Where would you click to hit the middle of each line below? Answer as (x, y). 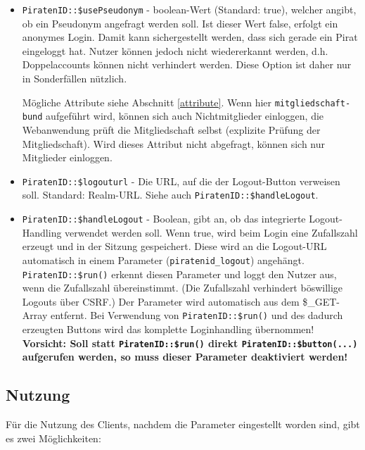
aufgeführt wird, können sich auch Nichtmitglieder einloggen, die (185, 116)
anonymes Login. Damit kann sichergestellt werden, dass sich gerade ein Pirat (190, 37)
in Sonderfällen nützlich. (75, 79)
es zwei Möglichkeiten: (53, 438)
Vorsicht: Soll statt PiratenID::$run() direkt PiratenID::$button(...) (190, 343)
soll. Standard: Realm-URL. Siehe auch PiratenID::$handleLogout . (170, 195)
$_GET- (321, 301)
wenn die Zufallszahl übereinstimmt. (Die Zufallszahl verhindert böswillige (182, 288)
